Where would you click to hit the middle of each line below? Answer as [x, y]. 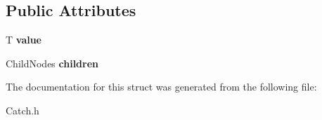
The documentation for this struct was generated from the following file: [161, 87]
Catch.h [22, 110]
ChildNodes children [52, 63]
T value [24, 40]
